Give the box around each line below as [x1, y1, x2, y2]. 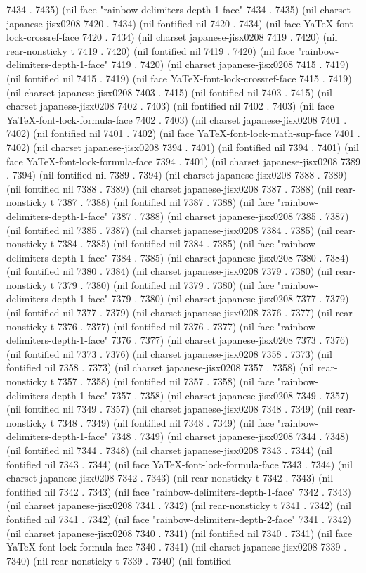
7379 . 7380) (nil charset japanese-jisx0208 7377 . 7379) [111, 291, 349, 306]
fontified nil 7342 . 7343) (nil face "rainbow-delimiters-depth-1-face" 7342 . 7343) [6, 484, 351, 498]
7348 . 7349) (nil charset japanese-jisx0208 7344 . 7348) [111, 429, 349, 444]
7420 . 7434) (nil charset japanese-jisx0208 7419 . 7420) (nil [81, 30, 338, 44]
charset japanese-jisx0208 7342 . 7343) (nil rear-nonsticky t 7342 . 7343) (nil [6, 470, 334, 485]
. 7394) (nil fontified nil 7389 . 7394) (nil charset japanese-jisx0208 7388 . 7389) [6, 167, 347, 182]
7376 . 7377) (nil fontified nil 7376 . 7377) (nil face [57, 318, 275, 333]
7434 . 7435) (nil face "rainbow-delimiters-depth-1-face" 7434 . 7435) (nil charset [6, 2, 351, 16]
